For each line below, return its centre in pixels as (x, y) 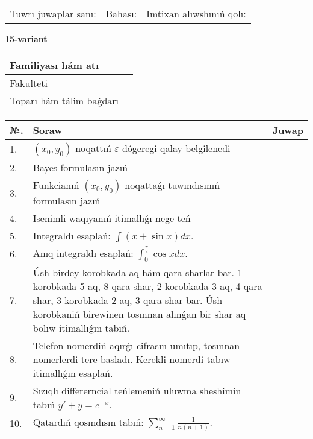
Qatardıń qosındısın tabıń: (88, 422)
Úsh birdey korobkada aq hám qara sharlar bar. (134, 272)
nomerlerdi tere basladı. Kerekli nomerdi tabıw (132, 359)
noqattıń (93, 148)
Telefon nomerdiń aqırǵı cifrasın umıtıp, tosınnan (136, 345)
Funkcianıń (56, 185)
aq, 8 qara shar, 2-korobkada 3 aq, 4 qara (175, 286)
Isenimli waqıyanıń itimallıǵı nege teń (112, 218)
